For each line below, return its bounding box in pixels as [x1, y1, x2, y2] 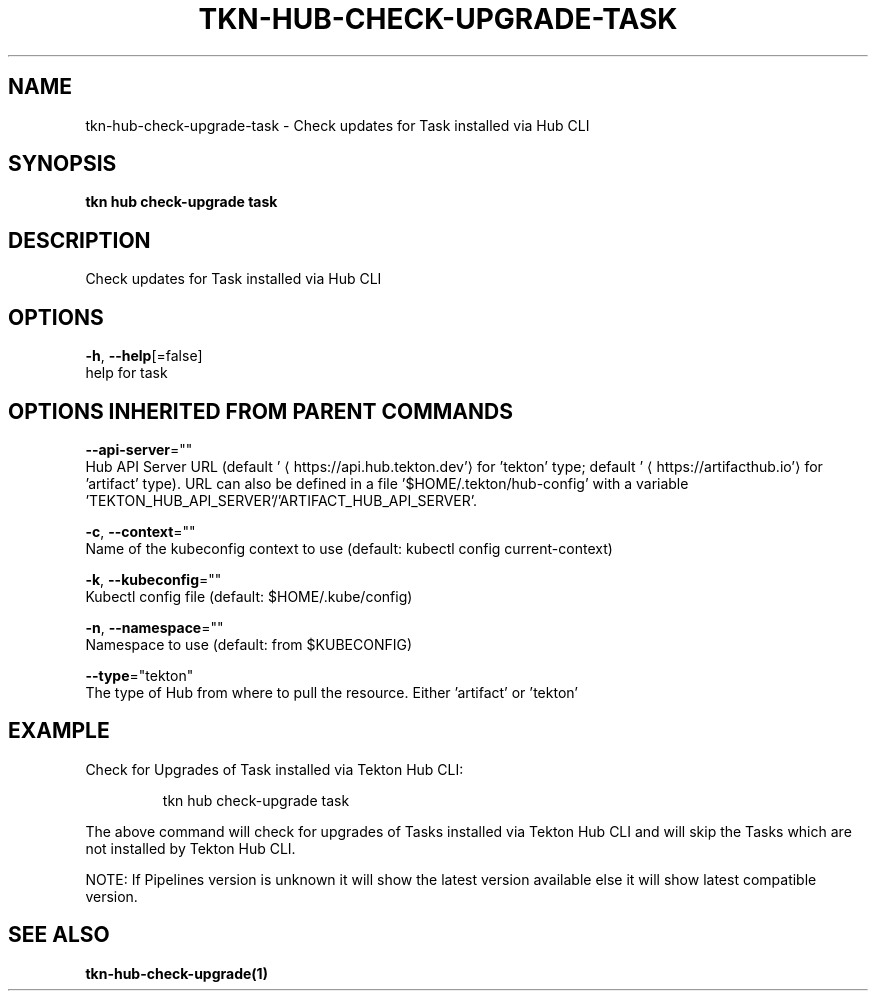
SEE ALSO [8, 922, 110, 948]
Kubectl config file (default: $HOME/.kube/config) [85, 587, 413, 605]
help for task [85, 364, 168, 382]
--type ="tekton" [85, 666, 194, 684]
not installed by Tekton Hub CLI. [85, 839, 296, 857]
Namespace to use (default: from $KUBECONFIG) [85, 635, 413, 653]
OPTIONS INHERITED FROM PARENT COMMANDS [8, 398, 513, 424]
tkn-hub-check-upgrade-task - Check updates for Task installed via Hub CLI [85, 116, 590, 134]
